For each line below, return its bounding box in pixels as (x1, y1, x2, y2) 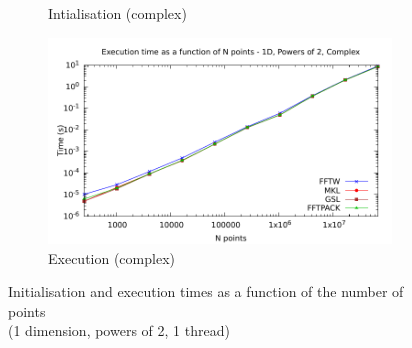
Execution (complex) (48, 247, 175, 268)
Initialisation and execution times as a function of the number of (8, 281, 404, 302)
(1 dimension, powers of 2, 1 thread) (8, 320, 230, 341)
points (8, 300, 46, 321)
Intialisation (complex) (48, 3, 187, 23)
